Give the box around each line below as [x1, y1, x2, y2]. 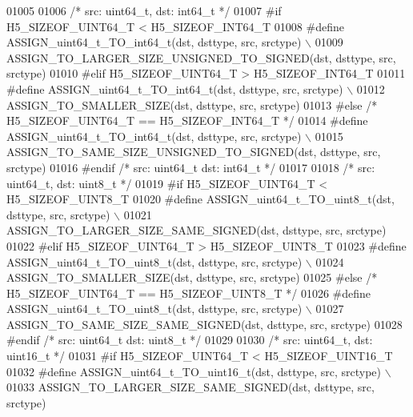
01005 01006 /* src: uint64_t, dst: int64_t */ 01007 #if [6, 2, 282, 18]
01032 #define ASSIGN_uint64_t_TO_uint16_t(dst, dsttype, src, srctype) [6, 363, 381, 379]
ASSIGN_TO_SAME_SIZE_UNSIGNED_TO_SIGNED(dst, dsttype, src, [6, 143, 381, 160]
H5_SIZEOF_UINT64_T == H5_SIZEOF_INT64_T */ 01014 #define [6, 112, 368, 129]
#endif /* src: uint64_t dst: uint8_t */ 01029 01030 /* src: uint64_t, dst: [6, 331, 373, 348]
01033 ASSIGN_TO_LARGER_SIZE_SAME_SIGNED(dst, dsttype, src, [6, 379, 375, 395]
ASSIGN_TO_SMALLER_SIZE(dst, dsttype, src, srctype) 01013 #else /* [6, 96, 378, 113]
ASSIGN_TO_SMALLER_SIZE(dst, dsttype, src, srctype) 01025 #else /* [6, 269, 378, 286]
